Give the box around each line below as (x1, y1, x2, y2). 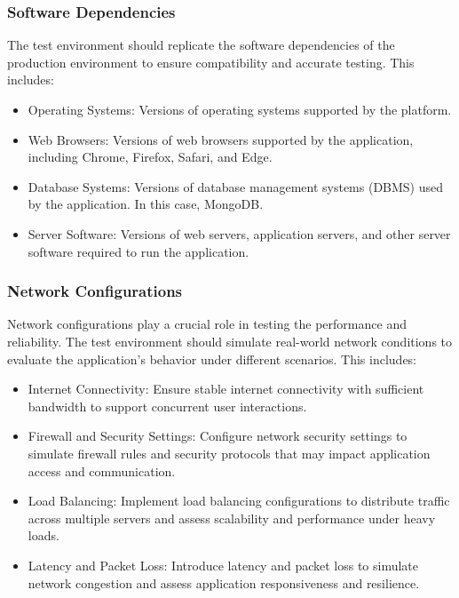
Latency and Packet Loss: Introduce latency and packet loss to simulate (28, 555, 419, 574)
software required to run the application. (28, 242, 249, 260)
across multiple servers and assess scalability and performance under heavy (28, 508, 436, 527)
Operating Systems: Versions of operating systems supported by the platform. (28, 100, 452, 118)
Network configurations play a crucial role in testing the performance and (7, 315, 407, 333)
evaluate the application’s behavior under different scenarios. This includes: (7, 349, 417, 368)
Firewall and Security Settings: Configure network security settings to (28, 427, 408, 445)
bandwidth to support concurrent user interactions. (28, 396, 307, 415)
